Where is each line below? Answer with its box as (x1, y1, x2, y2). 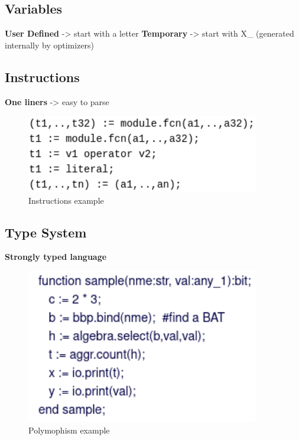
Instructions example (28, 194, 104, 206)
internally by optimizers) (5, 38, 95, 51)
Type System (5, 223, 87, 241)
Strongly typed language (5, 250, 107, 263)
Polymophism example (28, 423, 110, 436)
